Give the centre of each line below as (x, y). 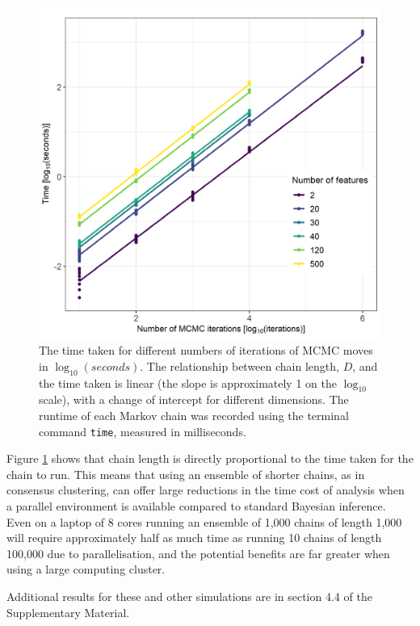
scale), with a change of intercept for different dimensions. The (194, 399)
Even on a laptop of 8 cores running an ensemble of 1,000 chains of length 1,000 (204, 521)
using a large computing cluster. (86, 569)
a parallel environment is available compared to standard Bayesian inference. (196, 505)
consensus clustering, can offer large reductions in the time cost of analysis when (206, 490)
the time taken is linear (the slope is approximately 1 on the (188, 382)
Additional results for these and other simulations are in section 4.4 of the (189, 596)
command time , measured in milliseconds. (143, 431)
